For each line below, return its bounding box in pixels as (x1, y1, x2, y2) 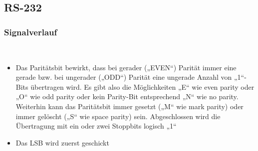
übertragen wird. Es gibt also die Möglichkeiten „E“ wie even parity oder (30, 81, 255, 92)
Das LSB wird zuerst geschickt (15, 137, 109, 148)
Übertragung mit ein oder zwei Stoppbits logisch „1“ (15, 121, 177, 131)
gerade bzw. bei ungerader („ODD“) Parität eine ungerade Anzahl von (15, 72, 232, 82)
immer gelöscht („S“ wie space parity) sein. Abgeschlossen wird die (15, 111, 221, 121)
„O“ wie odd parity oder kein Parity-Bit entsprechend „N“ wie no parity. (15, 91, 239, 102)
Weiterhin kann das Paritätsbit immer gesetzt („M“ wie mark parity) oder (15, 101, 244, 111)
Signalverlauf (4, 25, 57, 38)
